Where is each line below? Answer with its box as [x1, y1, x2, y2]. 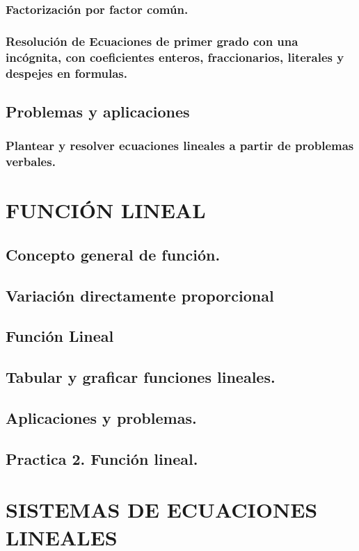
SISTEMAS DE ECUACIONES [6, 495, 318, 524]
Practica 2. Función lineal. [6, 447, 198, 469]
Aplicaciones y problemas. [6, 406, 197, 428]
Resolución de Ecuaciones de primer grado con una [6, 32, 298, 49]
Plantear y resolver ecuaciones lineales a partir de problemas [6, 137, 354, 154]
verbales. [6, 153, 56, 170]
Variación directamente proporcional [6, 284, 274, 306]
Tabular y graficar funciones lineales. [6, 366, 276, 388]
